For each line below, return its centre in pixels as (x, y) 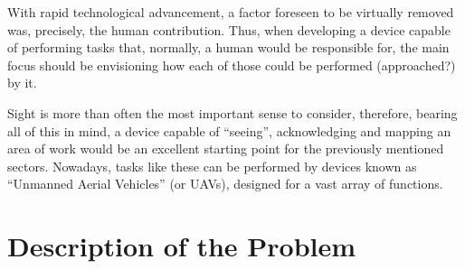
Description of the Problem (182, 246)
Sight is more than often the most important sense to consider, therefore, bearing (232, 112)
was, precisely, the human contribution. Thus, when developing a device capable (229, 29)
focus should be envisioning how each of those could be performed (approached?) (232, 65)
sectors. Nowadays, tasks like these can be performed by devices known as (212, 166)
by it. (22, 83)
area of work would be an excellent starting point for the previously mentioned (226, 148)
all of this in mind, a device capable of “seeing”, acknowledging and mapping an (229, 130)
